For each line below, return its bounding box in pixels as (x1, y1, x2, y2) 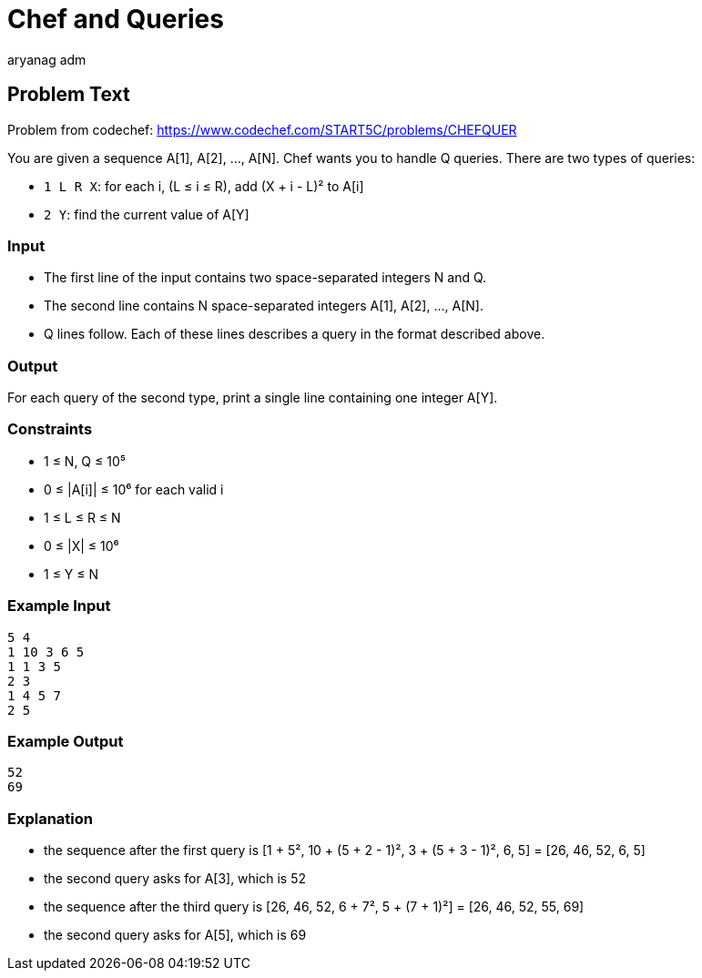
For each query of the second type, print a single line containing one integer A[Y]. (7, 390, 498, 406)
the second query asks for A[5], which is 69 (44, 927, 307, 943)
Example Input (7, 596, 111, 616)
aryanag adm (7, 51, 86, 67)
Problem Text (7, 83, 130, 107)
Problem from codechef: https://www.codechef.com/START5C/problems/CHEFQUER (7, 121, 517, 138)
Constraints (7, 420, 93, 439)
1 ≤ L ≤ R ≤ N (44, 509, 121, 525)
